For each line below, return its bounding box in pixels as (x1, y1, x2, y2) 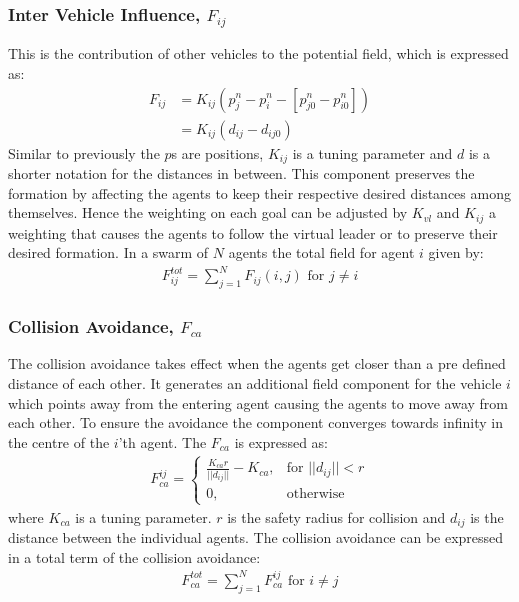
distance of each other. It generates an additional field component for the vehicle (8, 373, 502, 393)
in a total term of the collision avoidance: (8, 546, 261, 567)
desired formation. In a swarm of (8, 242, 209, 263)
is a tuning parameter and (292, 142, 453, 163)
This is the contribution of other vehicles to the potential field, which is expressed (8, 43, 509, 64)
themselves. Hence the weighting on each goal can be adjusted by (8, 202, 408, 223)
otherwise (286, 487, 345, 502)
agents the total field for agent (228, 242, 415, 263)
